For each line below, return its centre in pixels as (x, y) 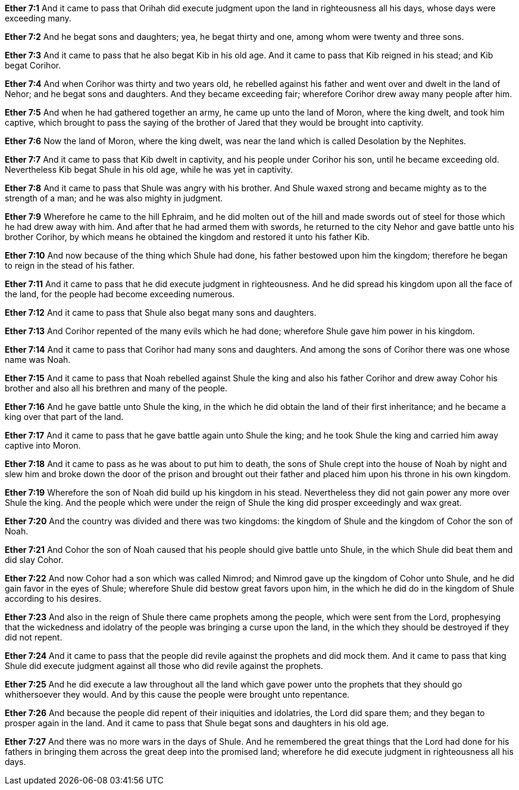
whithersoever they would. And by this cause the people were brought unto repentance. (177, 694)
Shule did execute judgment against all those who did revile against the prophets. (164, 666)
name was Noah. (38, 360)
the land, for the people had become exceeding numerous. (120, 294)
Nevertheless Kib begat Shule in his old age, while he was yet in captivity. (149, 169)
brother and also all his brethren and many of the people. (116, 388)
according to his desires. (53, 598)
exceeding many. (38, 18)
